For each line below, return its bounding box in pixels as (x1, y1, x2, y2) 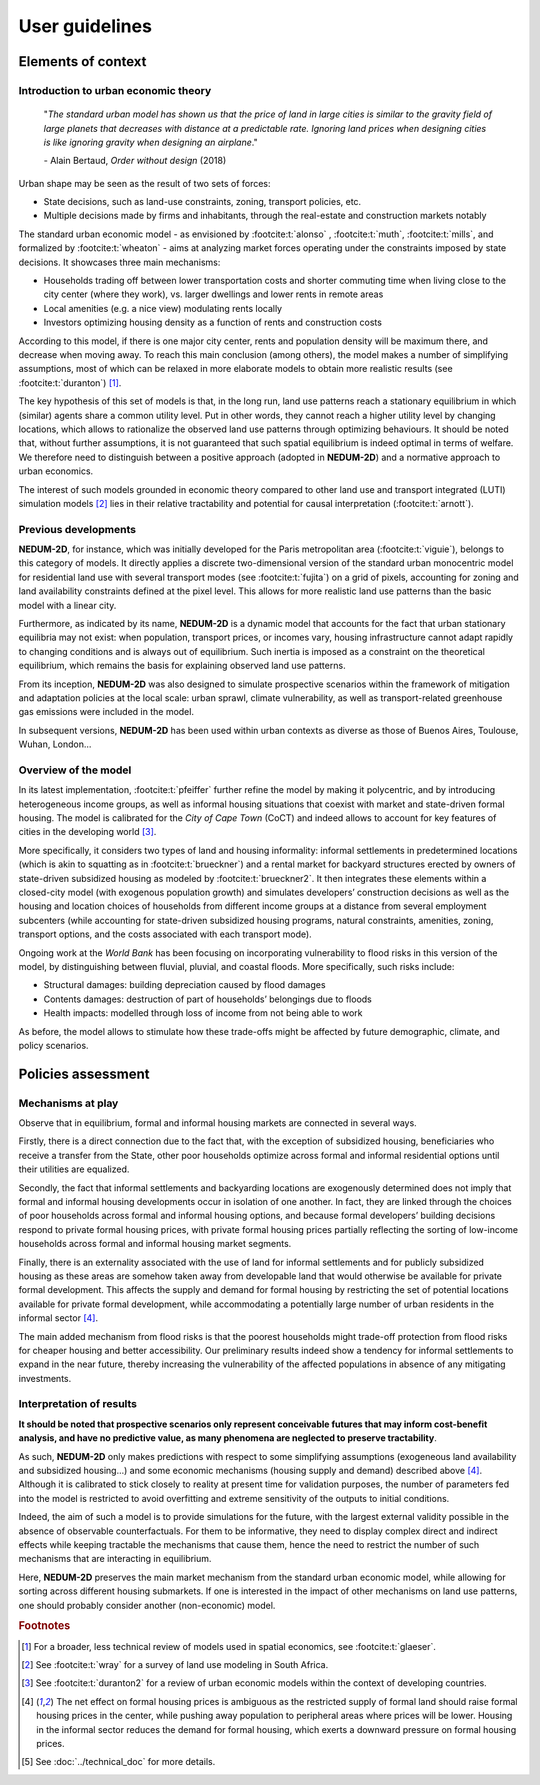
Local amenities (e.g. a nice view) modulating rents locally (43, 302, 283, 314)
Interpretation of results (18, 1397, 138, 1411)
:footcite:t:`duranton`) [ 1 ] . (18, 376, 122, 389)
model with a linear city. (18, 599, 117, 611)
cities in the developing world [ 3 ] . (18, 826, 157, 838)
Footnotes (18, 1619, 71, 1633)
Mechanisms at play (18, 1096, 119, 1110)
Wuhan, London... (18, 738, 92, 750)
